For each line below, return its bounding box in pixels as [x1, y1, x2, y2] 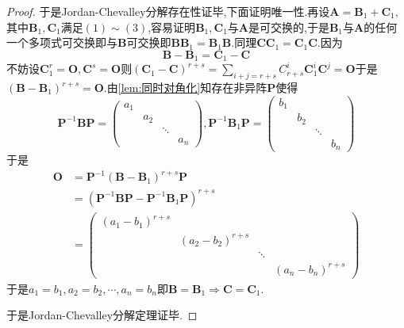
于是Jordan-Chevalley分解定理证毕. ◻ [6, 307, 198, 323]
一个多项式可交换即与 [6, 34, 117, 51]
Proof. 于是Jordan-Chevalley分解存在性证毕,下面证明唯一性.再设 [6, 3, 330, 19]
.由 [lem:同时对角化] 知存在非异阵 [103, 79, 267, 96]
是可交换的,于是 [248, 18, 329, 35]
